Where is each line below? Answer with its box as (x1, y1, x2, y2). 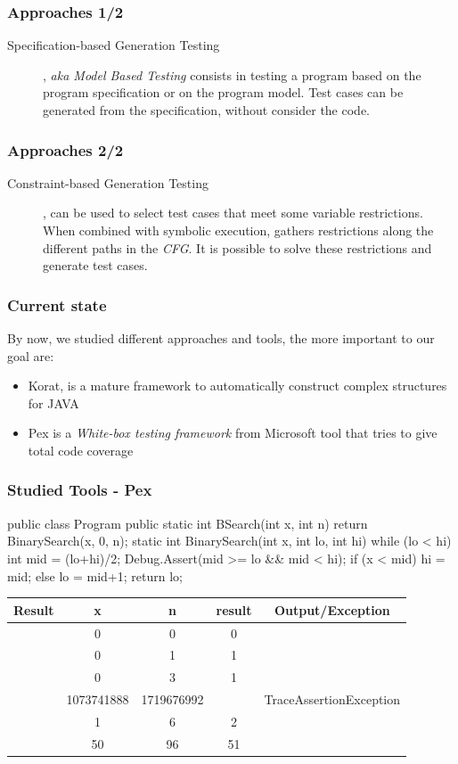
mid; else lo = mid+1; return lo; (7, 566, 183, 585)
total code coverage (28, 440, 134, 459)
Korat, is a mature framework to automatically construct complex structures (28, 376, 447, 395)
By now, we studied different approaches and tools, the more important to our (7, 329, 435, 347)
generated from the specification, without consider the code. (43, 101, 370, 119)
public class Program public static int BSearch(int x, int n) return (7, 513, 368, 532)
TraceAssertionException (264, 690, 401, 709)
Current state (7, 293, 107, 316)
